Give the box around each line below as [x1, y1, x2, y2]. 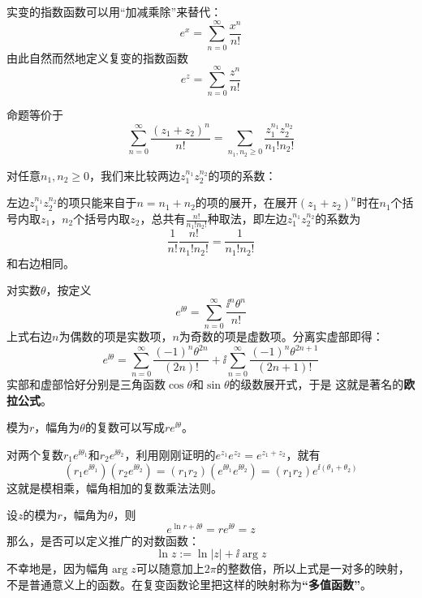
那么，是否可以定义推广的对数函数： [6, 531, 200, 549]
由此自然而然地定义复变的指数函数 [6, 49, 188, 66]
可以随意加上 [136, 560, 205, 577]
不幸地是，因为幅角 [6, 560, 109, 577]
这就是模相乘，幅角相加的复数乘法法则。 [6, 479, 222, 496]
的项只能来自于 [57, 194, 137, 211]
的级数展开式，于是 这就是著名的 [229, 376, 404, 393]
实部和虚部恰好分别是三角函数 [6, 376, 166, 393]
